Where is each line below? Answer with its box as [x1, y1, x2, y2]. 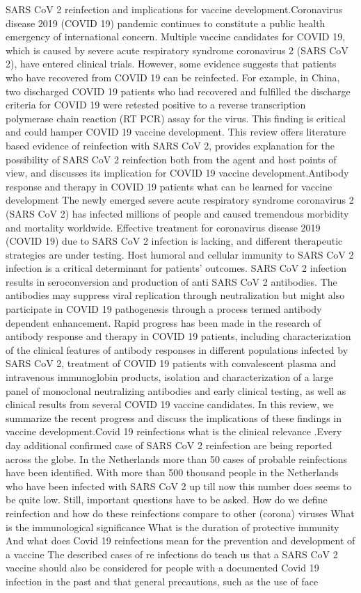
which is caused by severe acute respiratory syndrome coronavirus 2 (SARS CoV [6, 42, 348, 57]
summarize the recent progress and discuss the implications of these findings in [6, 410, 342, 425]
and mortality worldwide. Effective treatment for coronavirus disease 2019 [6, 220, 321, 234]
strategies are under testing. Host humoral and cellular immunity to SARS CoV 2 [6, 247, 354, 261]
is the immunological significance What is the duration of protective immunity [6, 519, 339, 534]
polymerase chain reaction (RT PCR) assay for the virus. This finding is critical [6, 111, 346, 125]
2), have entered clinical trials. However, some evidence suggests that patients [6, 56, 337, 71]
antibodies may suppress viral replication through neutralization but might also [6, 288, 345, 302]
